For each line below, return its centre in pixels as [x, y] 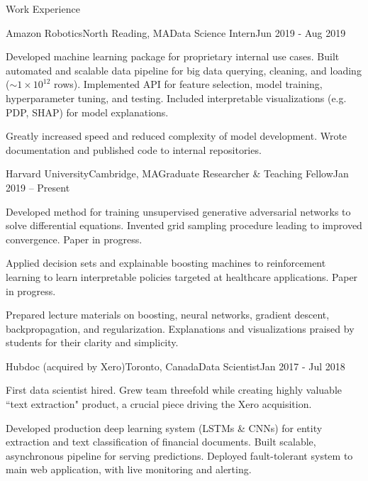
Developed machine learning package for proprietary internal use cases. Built [173, 56]
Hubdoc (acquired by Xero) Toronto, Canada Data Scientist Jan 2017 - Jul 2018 [175, 366]
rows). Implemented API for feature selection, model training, [188, 84]
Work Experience [43, 9]
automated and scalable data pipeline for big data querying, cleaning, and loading [184, 70]
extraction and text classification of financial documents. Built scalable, [161, 442]
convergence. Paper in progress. [74, 239]
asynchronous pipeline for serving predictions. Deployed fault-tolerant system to [179, 455]
